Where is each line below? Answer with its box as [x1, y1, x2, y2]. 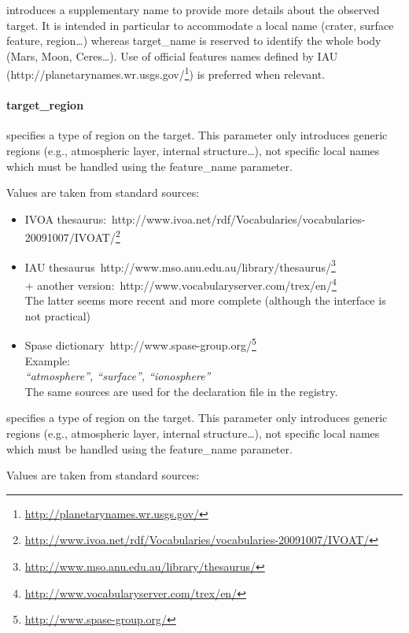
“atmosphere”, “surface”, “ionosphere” [24, 368, 211, 384]
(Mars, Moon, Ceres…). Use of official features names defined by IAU [6, 47, 338, 64]
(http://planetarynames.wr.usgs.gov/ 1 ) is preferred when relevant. [6, 64, 326, 83]
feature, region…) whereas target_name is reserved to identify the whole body [6, 32, 381, 49]
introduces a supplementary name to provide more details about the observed [6, 2, 380, 17]
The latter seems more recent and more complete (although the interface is [24, 292, 386, 309]
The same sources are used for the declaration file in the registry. [24, 383, 338, 399]
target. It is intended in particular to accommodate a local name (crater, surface [6, 17, 394, 33]
